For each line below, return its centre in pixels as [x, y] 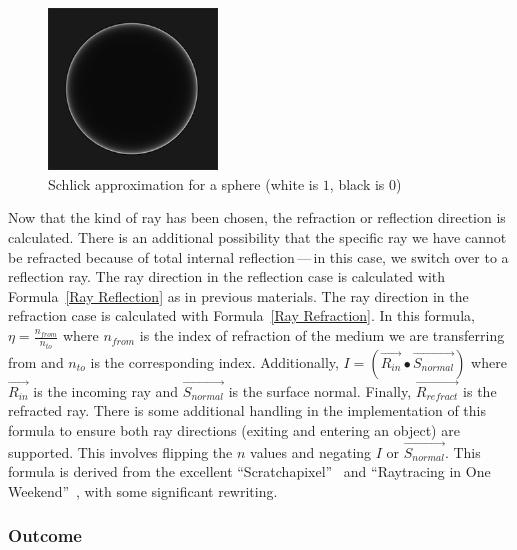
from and [36, 361]
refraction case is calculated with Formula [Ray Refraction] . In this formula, [241, 315]
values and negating [311, 451]
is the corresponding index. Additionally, [214, 361]
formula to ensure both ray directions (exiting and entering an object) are [234, 429]
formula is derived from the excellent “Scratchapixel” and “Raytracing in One [249, 471]
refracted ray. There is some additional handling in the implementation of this [247, 410]
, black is [357, 183]
